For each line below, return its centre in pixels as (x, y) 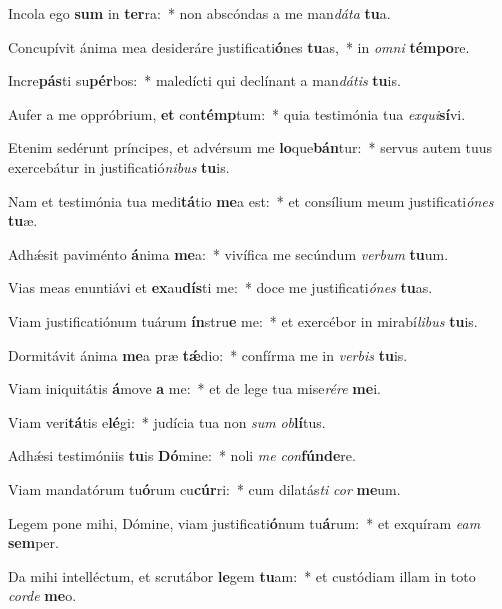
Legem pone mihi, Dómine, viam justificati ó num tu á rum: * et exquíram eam (244, 522)
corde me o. (42, 595)
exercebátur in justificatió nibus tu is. (119, 166)
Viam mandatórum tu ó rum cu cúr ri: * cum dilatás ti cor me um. (204, 488)
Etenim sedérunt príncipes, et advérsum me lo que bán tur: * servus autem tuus (250, 147)
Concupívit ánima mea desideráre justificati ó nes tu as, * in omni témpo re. (239, 46)
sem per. (33, 542)
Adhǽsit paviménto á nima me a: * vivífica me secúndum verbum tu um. (228, 253)
